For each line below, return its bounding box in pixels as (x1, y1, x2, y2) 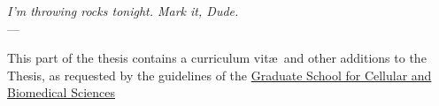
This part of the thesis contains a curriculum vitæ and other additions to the (7, 49, 427, 67)
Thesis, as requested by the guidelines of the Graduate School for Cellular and (7, 65, 432, 84)
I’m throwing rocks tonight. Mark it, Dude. (7, 2, 239, 19)
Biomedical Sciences (7, 83, 115, 102)
